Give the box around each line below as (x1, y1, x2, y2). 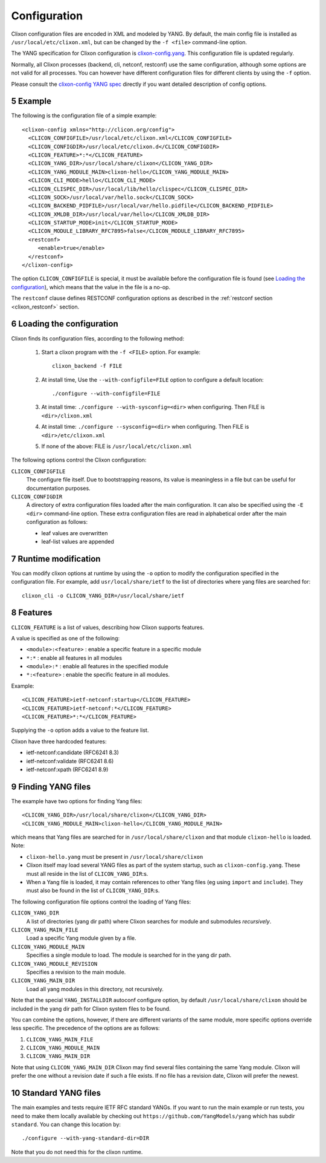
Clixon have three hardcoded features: (11, 738, 107, 745)
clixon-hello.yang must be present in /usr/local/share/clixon (26, 853, 203, 860)
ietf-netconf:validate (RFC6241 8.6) (26, 757, 114, 764)
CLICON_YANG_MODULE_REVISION (11, 960, 98, 967)
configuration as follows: (26, 518, 88, 526)
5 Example (11, 96, 51, 106)
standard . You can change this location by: (11, 1121, 121, 1128)
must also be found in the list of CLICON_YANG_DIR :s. (26, 887, 160, 894)
